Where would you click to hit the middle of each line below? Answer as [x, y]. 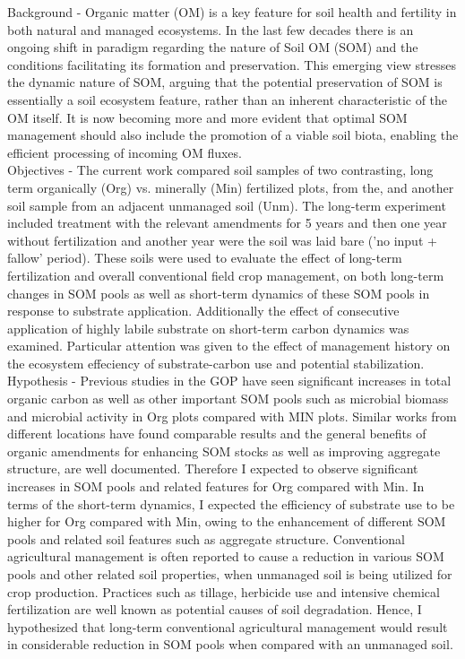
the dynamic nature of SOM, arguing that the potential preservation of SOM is [225, 82]
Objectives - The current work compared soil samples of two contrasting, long [220, 170]
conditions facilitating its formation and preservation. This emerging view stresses [232, 64]
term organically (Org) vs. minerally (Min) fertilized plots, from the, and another [231, 187]
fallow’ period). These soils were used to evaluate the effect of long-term [205, 258]
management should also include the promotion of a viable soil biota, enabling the [233, 135]
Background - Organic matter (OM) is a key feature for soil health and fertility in [232, 12]
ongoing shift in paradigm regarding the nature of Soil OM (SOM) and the [213, 47]
